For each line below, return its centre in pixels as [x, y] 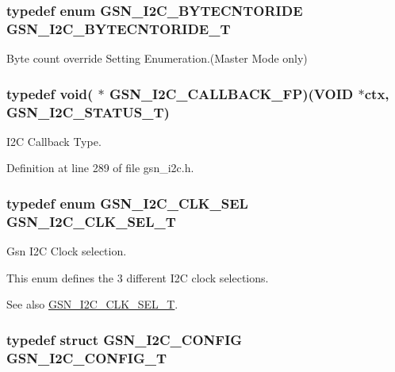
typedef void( [50, 93]
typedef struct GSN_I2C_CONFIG [125, 339]
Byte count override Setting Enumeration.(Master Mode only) [157, 58]
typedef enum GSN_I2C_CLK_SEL [127, 203]
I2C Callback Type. [54, 141]
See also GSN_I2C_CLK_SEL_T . [92, 304]
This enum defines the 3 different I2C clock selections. [138, 277]
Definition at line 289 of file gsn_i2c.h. [100, 168]
